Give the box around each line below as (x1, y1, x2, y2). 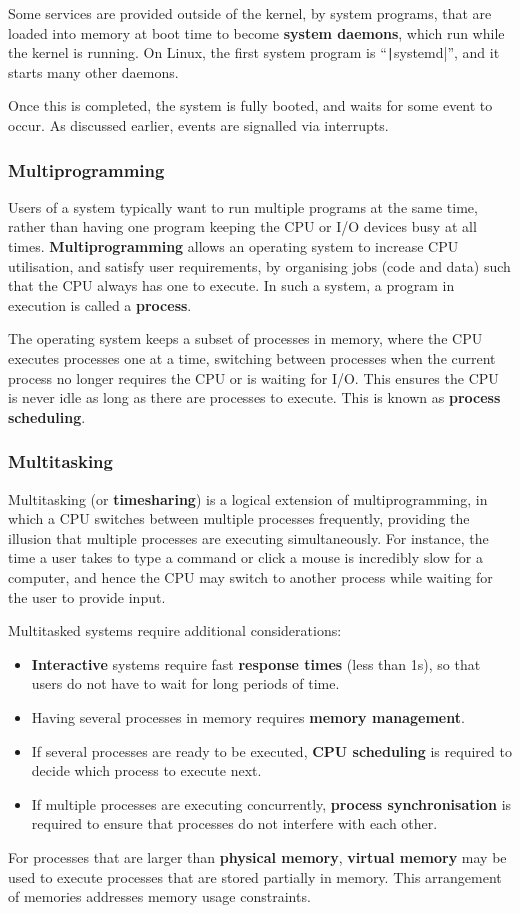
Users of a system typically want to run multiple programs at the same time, (8, 196, 478, 217)
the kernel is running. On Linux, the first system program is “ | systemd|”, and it (8, 42, 500, 63)
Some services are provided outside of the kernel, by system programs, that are (8, 3, 492, 23)
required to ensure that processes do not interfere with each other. (31, 813, 438, 834)
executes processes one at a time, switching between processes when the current (8, 348, 496, 368)
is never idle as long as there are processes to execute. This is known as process (8, 387, 501, 408)
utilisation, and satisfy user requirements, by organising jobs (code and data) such (8, 255, 511, 276)
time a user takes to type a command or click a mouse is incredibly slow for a (8, 547, 483, 568)
